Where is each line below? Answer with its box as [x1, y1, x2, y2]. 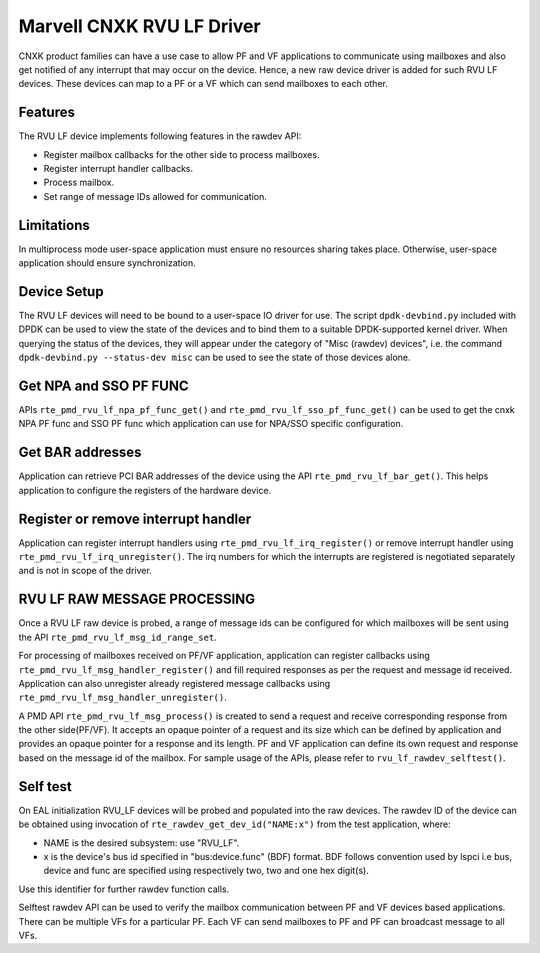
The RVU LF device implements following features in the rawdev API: [18, 130, 302, 142]
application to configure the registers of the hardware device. [18, 484, 272, 496]
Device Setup [18, 283, 104, 300]
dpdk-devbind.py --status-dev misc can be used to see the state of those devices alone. [18, 351, 411, 364]
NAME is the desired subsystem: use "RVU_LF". [43, 836, 240, 849]
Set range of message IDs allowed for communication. [43, 190, 267, 202]
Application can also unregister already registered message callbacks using [18, 677, 331, 689]
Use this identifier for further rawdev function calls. [18, 883, 230, 895]
